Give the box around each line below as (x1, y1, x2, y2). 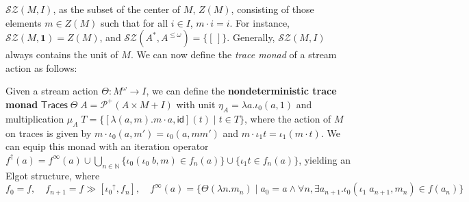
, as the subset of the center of (53, 2, 181, 16)
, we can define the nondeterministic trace (146, 84, 337, 98)
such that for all (100, 15, 168, 29)
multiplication (5, 111, 64, 125)
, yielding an (299, 152, 351, 166)
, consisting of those (231, 2, 314, 16)
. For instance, (229, 15, 290, 29)
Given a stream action (5, 84, 99, 98)
